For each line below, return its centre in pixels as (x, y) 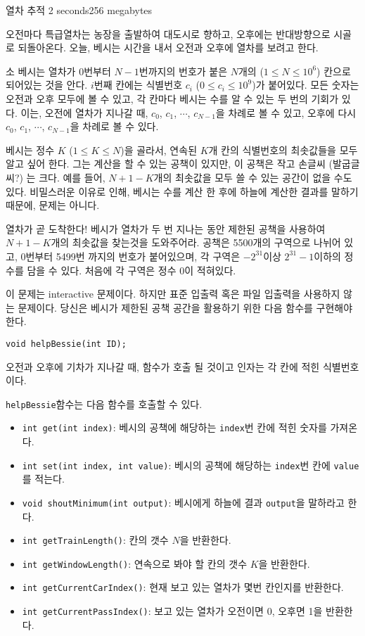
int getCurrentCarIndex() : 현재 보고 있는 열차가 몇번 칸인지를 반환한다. (183, 587)
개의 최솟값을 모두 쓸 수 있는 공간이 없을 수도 (253, 177)
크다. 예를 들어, (72, 177)
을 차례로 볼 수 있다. (114, 126)
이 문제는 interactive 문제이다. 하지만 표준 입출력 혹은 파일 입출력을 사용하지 (173, 294)
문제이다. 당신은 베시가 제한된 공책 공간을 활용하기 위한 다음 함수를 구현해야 (185, 307)
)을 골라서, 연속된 (159, 150)
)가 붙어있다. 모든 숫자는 (306, 85)
